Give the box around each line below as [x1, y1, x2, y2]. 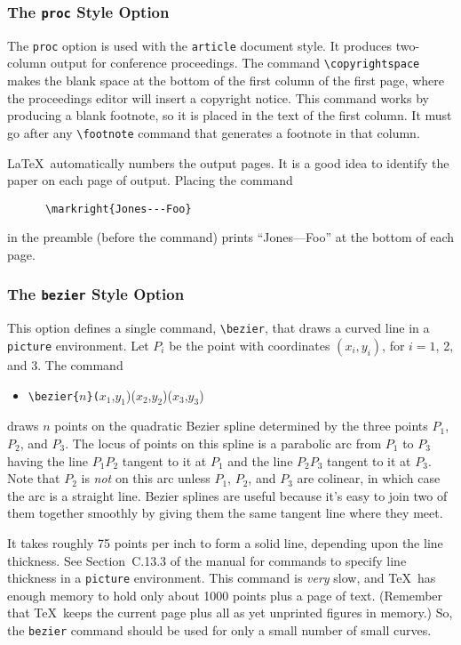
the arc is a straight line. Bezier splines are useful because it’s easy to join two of [7, 486, 448, 504]
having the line [7, 451, 89, 470]
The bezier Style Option [7, 283, 185, 305]
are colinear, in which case [297, 469, 441, 488]
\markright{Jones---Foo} [44, 202, 192, 215]
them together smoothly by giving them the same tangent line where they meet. [7, 504, 443, 522]
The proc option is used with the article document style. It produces [7, 36, 392, 54]
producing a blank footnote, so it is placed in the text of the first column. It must [7, 106, 452, 125]
